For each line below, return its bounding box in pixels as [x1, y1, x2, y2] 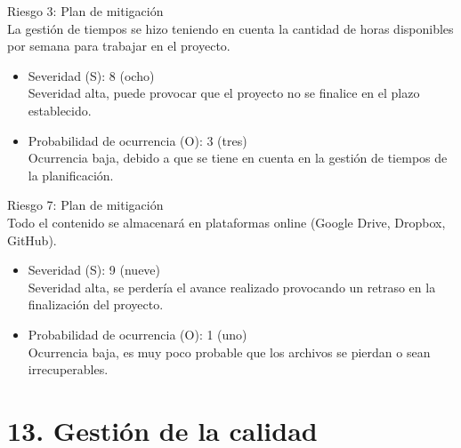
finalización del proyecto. [28, 295, 164, 314]
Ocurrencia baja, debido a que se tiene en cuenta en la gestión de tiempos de [28, 148, 448, 167]
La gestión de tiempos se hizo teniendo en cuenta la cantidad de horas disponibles [7, 19, 454, 37]
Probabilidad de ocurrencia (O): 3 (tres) [28, 131, 247, 149]
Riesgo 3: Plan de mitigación [7, 2, 164, 20]
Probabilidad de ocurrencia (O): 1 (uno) [28, 324, 247, 343]
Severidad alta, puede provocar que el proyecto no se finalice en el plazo [28, 84, 420, 102]
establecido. [28, 100, 92, 119]
